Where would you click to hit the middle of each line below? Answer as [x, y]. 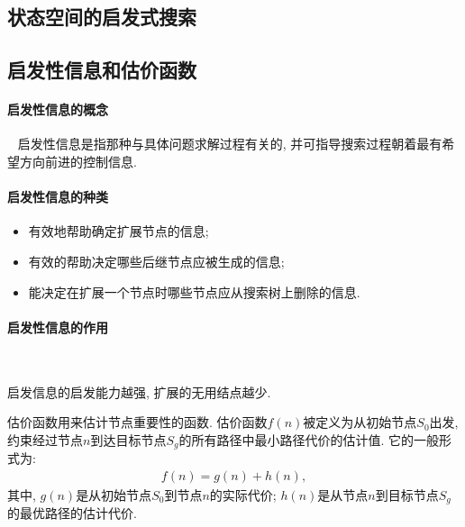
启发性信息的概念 [58, 109]
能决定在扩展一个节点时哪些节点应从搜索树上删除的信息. [194, 291]
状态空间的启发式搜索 [102, 17]
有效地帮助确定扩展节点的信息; [119, 231]
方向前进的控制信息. [78, 161]
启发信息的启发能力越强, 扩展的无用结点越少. [139, 391]
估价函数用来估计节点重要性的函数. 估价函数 [137, 422]
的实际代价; [243, 494]
